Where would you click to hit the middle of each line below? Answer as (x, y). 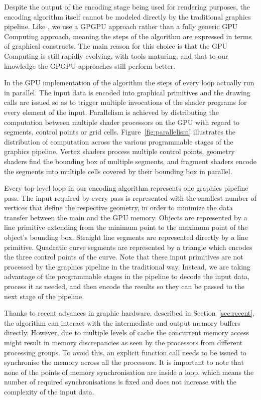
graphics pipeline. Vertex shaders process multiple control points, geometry (119, 151)
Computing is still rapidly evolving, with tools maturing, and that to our (116, 55)
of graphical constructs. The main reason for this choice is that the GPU (116, 46)
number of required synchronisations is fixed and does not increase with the (120, 382)
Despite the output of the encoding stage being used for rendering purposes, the (127, 7)
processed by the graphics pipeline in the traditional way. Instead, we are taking (127, 266)
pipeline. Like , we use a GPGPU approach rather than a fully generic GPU (121, 26)
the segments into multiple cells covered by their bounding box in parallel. (118, 171)
